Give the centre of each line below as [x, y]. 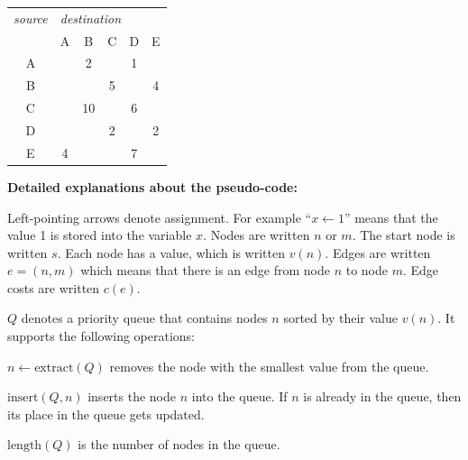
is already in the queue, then [382, 396]
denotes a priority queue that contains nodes [144, 318]
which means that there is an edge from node [205, 270]
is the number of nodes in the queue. [179, 444]
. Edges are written [378, 252]
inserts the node [132, 396]
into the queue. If [239, 396]
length [25, 446]
